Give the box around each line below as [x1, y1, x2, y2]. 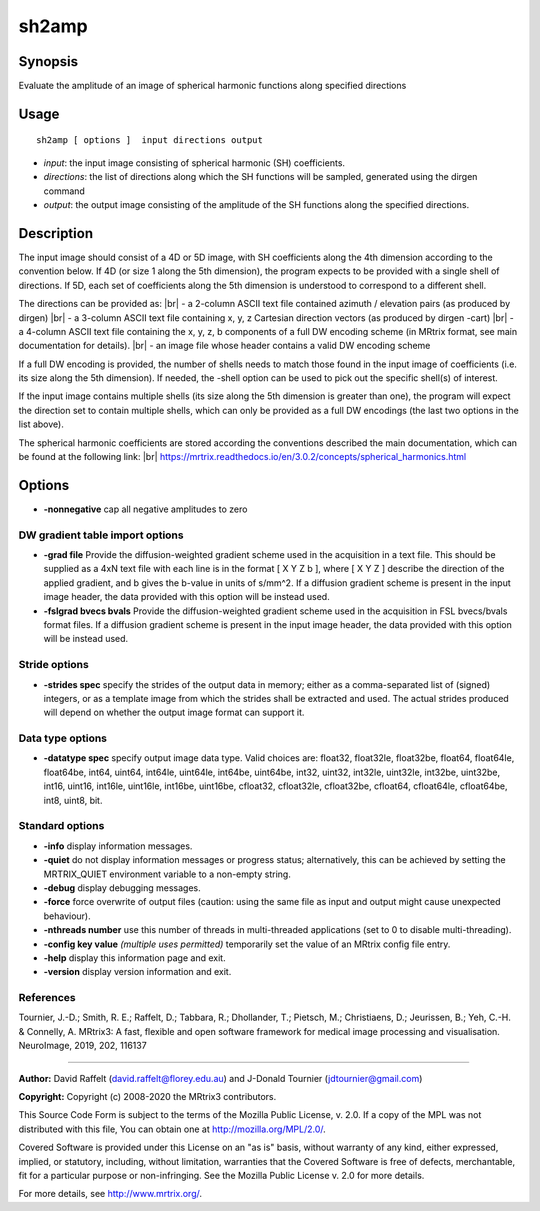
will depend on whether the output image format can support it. [43, 706, 305, 719]
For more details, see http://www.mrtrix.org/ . [18, 1188, 203, 1200]
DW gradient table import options [18, 528, 184, 542]
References [18, 991, 76, 1005]
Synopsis [18, 53, 79, 70]
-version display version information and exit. [43, 966, 232, 978]
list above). [18, 418, 64, 430]
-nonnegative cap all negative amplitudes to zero [43, 503, 248, 515]
